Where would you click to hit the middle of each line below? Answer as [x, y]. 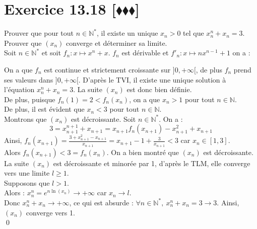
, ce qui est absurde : [101, 202]
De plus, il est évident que [44, 109]
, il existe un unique [127, 33]
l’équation [19, 89]
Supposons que [27, 182]
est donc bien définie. [159, 89]
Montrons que [25, 119]
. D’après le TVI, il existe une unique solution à [152, 79]
